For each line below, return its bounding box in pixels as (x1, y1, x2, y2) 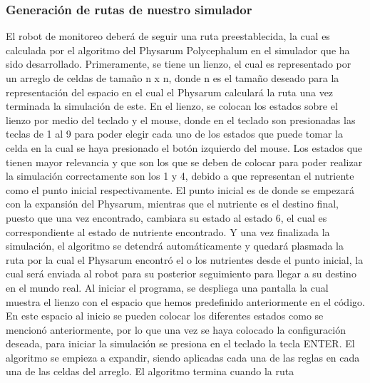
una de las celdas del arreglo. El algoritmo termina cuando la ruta (6, 364, 294, 379)
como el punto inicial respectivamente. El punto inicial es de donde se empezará (6, 182, 354, 197)
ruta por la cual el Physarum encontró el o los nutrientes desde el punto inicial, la (6, 252, 364, 267)
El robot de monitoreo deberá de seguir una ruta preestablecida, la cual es (6, 29, 330, 44)
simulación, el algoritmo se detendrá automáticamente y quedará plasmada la (6, 238, 344, 253)
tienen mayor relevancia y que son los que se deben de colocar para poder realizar (6, 154, 363, 169)
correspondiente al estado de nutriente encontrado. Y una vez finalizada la (6, 224, 330, 239)
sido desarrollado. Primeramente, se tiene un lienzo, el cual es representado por (6, 56, 351, 71)
